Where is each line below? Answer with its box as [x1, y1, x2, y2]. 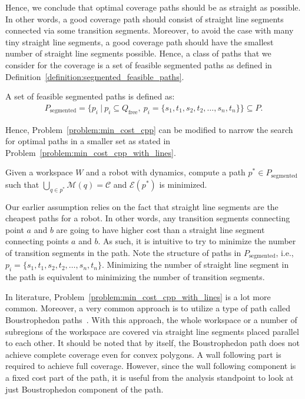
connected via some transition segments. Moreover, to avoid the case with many [5, 24, 294, 36]
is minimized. [159, 178, 207, 190]
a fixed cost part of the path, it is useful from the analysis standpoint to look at [5, 371, 294, 383]
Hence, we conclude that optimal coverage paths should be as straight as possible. [5, 1, 301, 13]
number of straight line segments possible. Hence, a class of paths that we [5, 47, 271, 59]
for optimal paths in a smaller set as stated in [5, 135, 171, 147]
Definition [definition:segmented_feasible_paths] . [5, 70, 184, 82]
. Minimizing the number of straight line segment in [102, 258, 289, 271]
